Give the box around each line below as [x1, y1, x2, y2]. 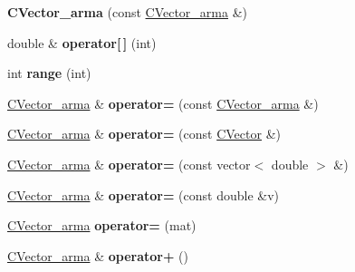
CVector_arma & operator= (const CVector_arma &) [7, 93, 319, 112]
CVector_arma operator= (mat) [7, 216, 197, 235]
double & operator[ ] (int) [7, 33, 157, 52]
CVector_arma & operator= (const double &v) [7, 185, 280, 204]
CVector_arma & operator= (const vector [7, 154, 251, 173]
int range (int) [7, 63, 91, 83]
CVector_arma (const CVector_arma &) [7, 3, 248, 21]
